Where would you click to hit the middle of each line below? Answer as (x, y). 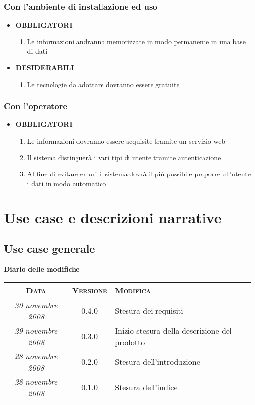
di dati (37, 51)
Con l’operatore (36, 106)
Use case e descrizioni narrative (113, 217)
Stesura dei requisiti (149, 311)
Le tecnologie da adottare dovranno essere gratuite (103, 84)
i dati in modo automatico (67, 183)
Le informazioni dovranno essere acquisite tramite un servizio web (126, 141)
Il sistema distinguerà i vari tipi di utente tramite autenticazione (124, 157)
